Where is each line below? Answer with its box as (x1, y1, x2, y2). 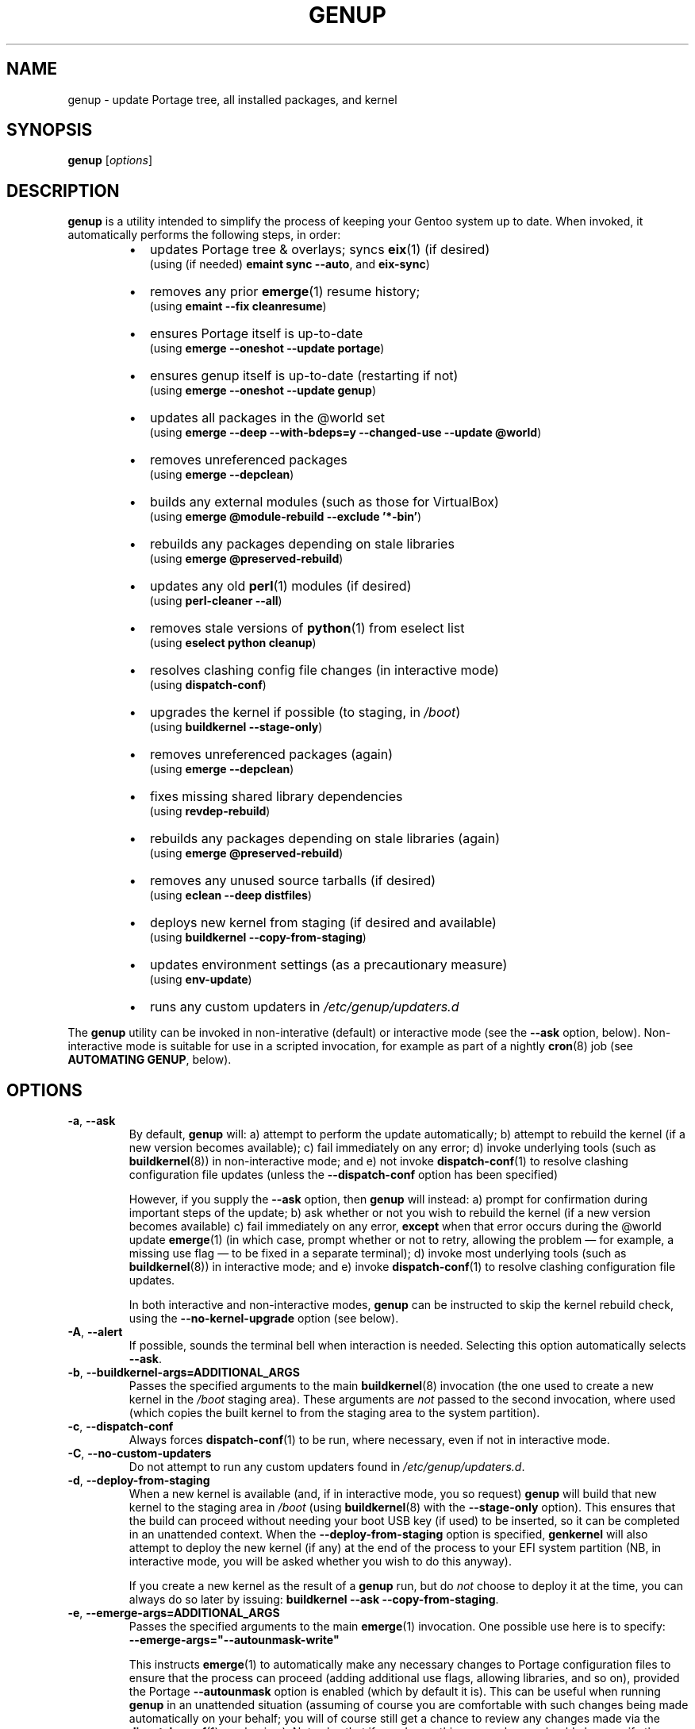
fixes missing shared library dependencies (149, 788, 403, 805)
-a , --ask (67, 1114, 116, 1128)
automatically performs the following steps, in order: (67, 228, 341, 242)
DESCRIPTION (6, 180, 120, 201)
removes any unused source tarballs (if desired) (149, 872, 436, 889)
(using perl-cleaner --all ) (149, 594, 282, 608)
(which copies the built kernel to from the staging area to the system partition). (129, 1406, 540, 1420)
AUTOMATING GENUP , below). (67, 1053, 232, 1067)
